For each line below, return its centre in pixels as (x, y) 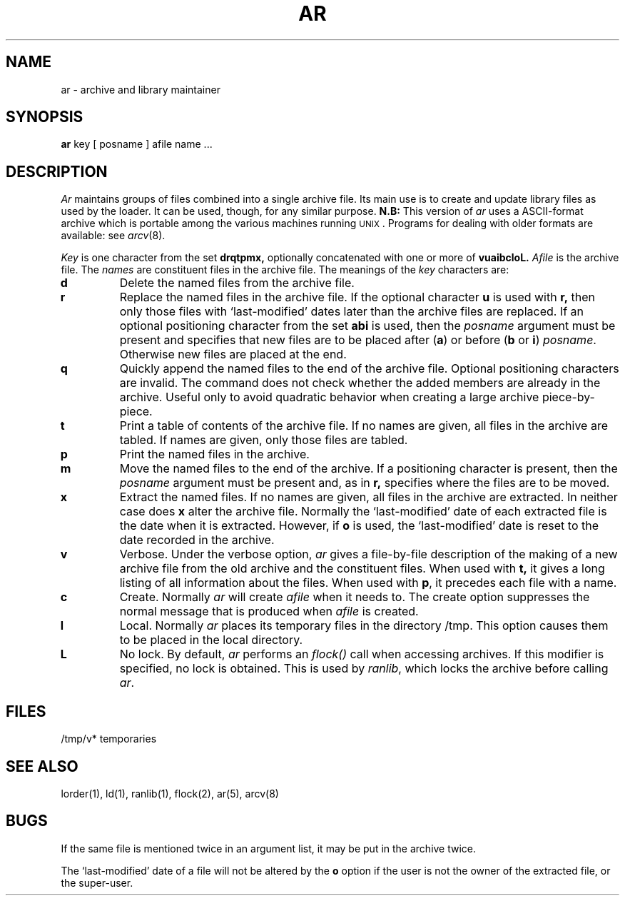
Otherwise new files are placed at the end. (233, 354)
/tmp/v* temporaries (109, 739)
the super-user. (97, 882)
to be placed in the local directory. (211, 640)
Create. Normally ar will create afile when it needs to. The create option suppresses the (355, 597)
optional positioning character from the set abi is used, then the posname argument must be (367, 326)
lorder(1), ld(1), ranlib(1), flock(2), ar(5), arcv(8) (170, 793)
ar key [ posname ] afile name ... (137, 144)
